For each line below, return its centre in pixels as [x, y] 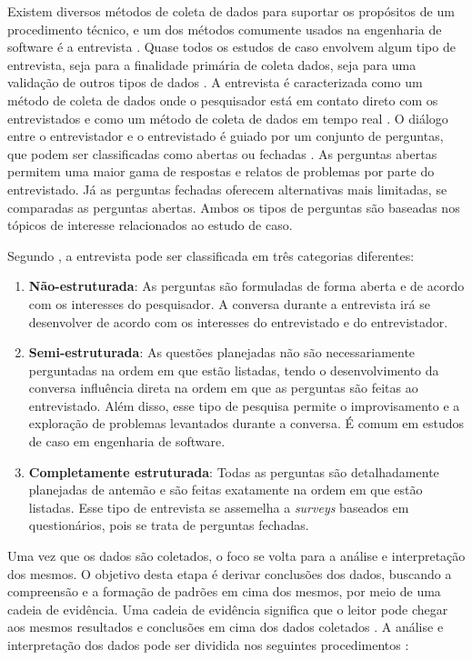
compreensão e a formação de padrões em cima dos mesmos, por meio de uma [224, 591]
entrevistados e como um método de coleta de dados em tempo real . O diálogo [228, 118]
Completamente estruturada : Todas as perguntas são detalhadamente [234, 471]
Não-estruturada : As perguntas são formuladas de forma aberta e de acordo [246, 286]
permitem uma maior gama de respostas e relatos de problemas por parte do [221, 171]
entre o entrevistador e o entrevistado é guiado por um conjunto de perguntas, [226, 136]
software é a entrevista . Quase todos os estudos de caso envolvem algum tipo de [231, 47]
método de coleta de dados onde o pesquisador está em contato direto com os [223, 100]
